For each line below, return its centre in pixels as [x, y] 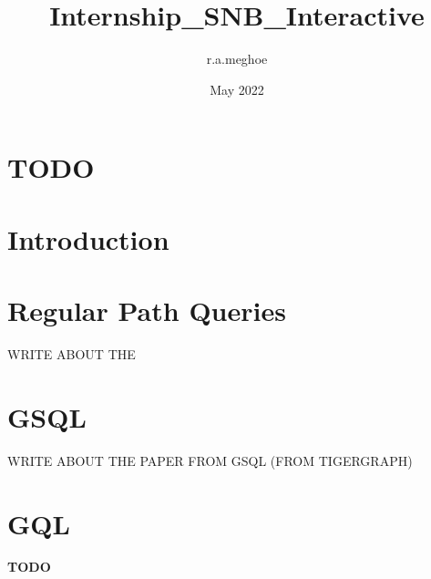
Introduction [88, 238]
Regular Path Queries [147, 310]
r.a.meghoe [237, 59]
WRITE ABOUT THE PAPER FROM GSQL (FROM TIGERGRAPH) [210, 460]
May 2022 [237, 89]
